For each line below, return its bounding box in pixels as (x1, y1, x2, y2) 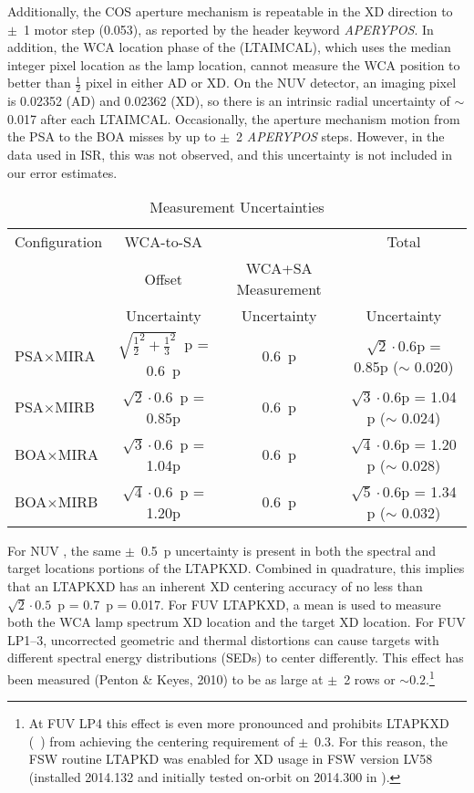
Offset (144, 267, 182, 289)
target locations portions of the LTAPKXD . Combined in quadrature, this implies (7, 558, 465, 578)
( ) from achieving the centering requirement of (28, 731, 294, 750)
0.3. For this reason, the (314, 731, 448, 750)
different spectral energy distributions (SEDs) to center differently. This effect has (7, 648, 464, 667)
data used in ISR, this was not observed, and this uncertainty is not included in (7, 144, 453, 163)
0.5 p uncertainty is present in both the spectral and (140, 540, 437, 559)
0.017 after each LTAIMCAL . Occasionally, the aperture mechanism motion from (7, 109, 460, 128)
